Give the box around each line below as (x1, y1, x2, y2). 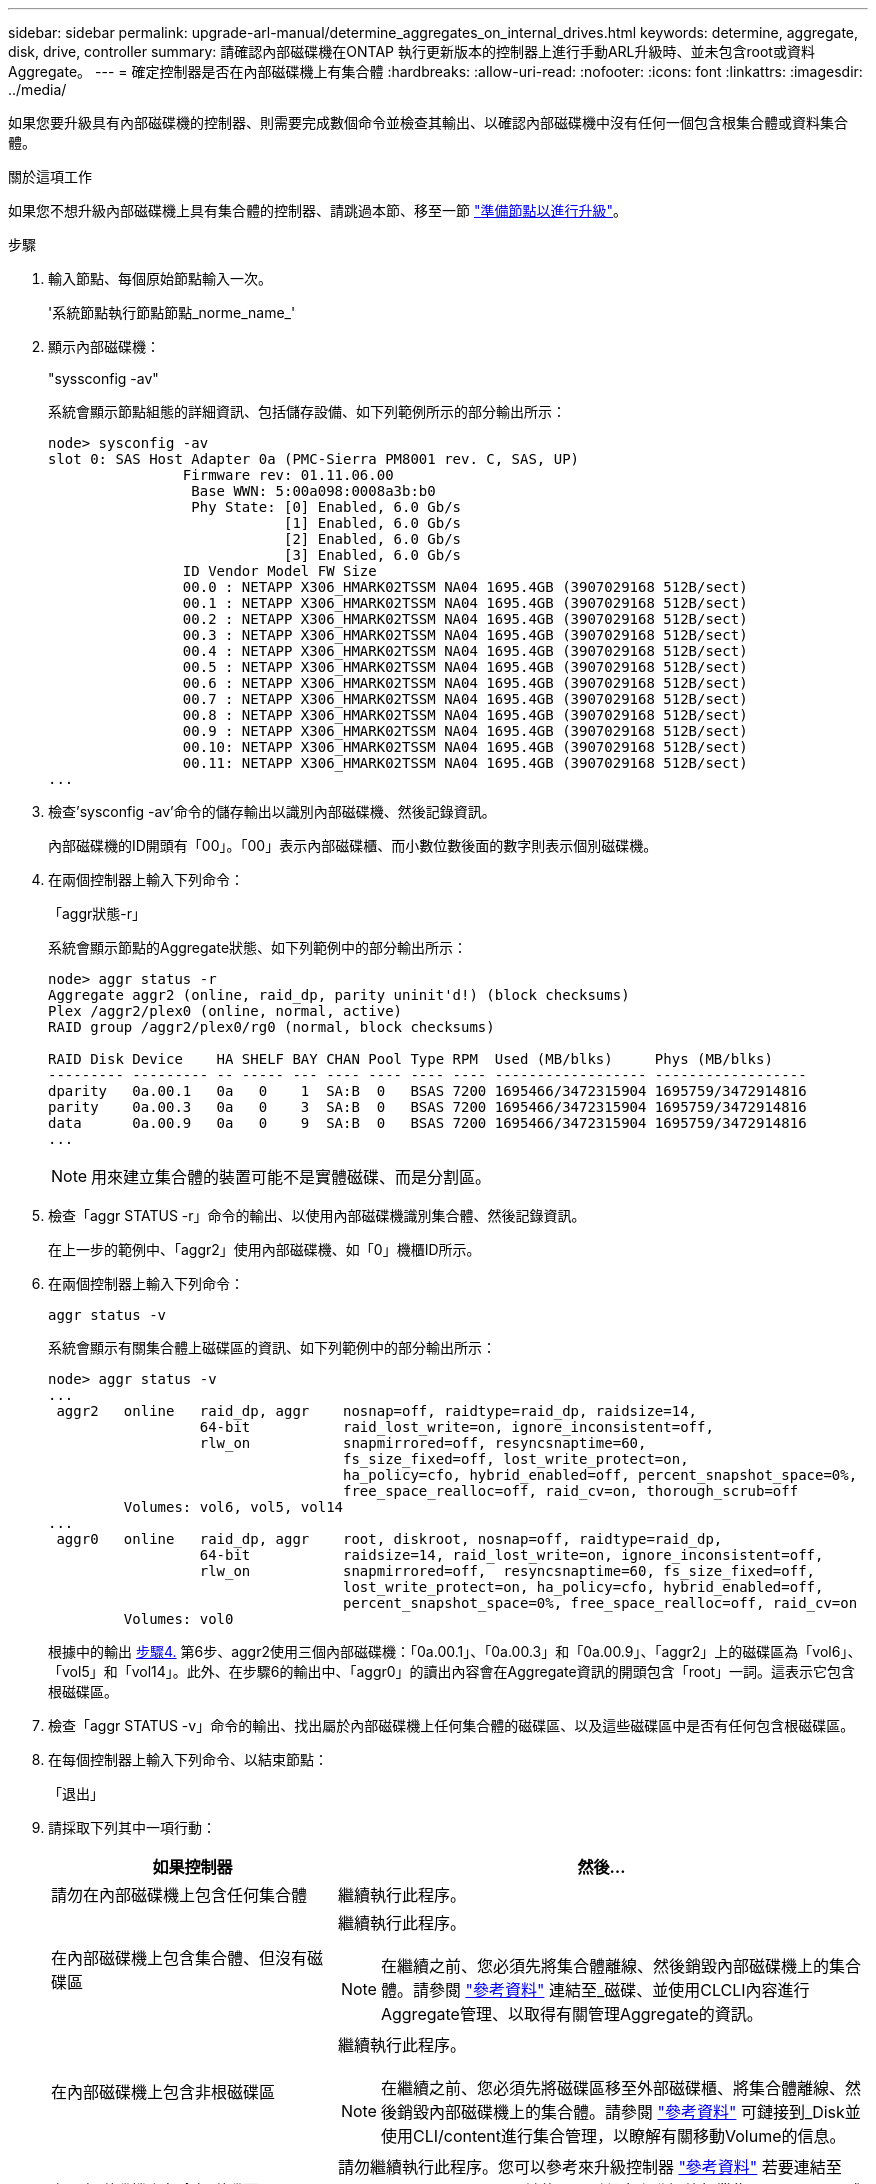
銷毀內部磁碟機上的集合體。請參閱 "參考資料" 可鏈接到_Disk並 (396, 2102, 861, 2122)
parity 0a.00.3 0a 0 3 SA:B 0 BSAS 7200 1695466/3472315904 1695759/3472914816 (48, 1099, 807, 1115)
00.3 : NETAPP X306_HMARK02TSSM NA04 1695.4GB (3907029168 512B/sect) (182, 627, 748, 643)
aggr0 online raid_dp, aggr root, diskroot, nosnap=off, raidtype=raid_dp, (56, 1531, 723, 1547)
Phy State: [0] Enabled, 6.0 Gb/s (191, 499, 462, 515)
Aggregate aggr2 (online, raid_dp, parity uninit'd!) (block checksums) (48, 987, 630, 1003)
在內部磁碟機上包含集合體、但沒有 (51, 1948, 308, 1968)
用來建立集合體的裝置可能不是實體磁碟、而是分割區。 (91, 1167, 492, 1187)
